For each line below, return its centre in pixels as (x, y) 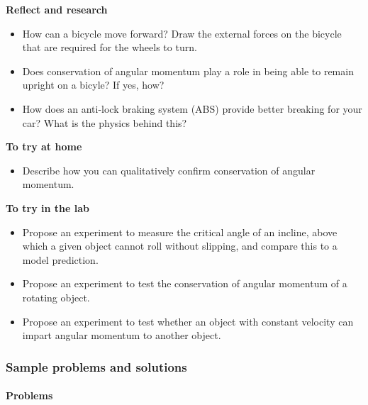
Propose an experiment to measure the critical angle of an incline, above (180, 232)
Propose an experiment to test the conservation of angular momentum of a (185, 283)
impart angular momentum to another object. (122, 335)
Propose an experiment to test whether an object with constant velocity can (188, 321)
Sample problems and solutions (96, 366)
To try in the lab (48, 207)
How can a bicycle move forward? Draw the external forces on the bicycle (182, 33)
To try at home (44, 146)
